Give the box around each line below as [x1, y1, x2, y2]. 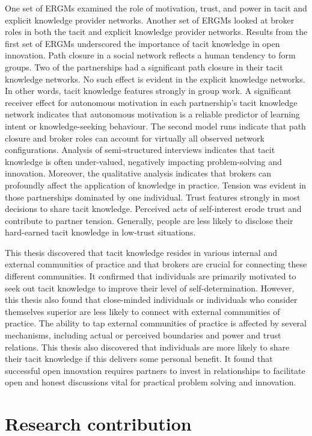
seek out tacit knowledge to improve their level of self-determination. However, [5, 281, 295, 294]
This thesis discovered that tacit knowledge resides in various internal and [5, 246, 277, 258]
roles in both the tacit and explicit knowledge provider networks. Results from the [5, 25, 308, 38]
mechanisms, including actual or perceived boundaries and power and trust [5, 329, 281, 341]
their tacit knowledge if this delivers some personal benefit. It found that [5, 352, 273, 365]
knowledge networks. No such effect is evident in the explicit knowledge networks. [5, 72, 305, 85]
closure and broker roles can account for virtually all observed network [5, 131, 265, 144]
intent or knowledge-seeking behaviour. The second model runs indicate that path [5, 119, 306, 132]
